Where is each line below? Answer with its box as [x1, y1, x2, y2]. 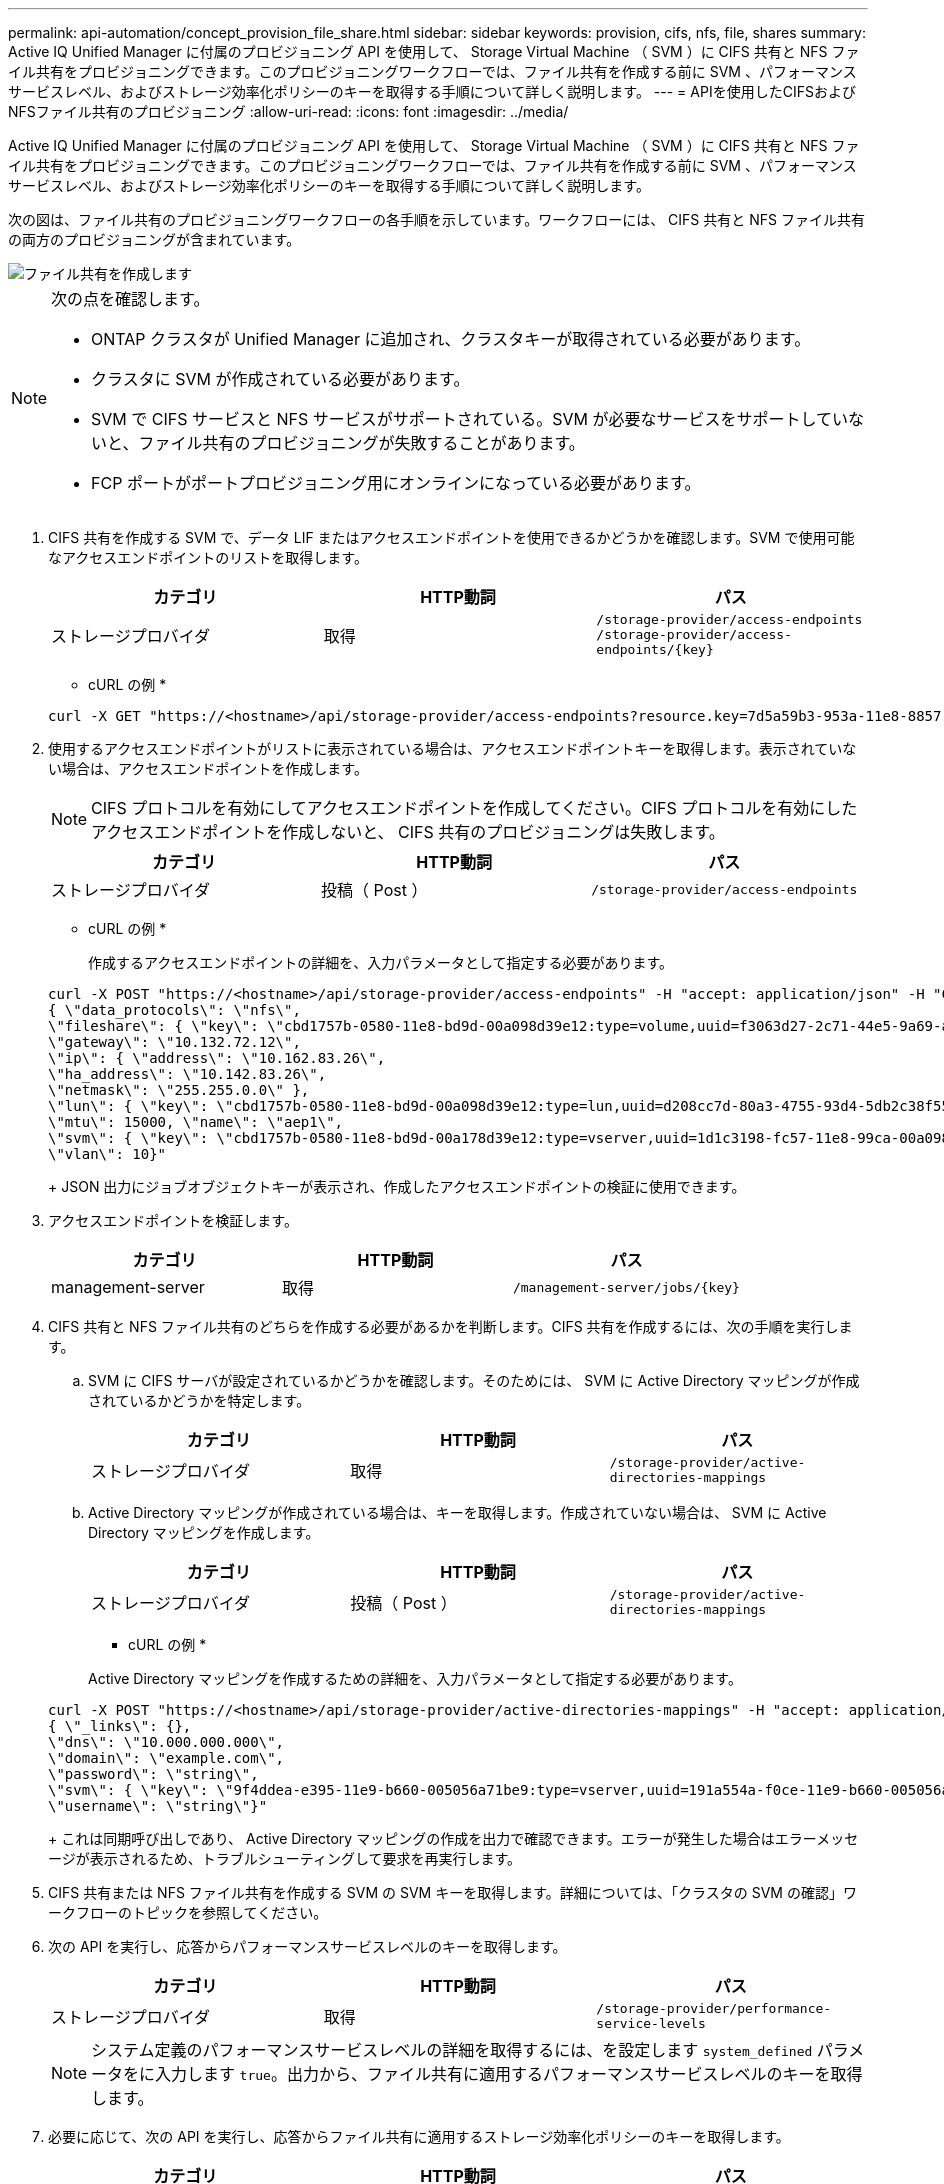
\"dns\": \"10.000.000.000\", [48, 1734, 285, 1750]
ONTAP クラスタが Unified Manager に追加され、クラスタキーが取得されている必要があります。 [91, 329, 811, 349]
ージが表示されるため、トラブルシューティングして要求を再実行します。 [48, 1850, 522, 1867]
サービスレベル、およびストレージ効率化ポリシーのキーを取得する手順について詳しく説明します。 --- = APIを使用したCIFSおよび [8, 83, 856, 100]
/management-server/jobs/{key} [512, 1279, 740, 1295]
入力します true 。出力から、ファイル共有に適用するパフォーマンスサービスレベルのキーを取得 [155, 2064, 863, 2084]
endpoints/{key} [596, 642, 714, 657]
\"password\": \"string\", [48, 1766, 259, 1782]
